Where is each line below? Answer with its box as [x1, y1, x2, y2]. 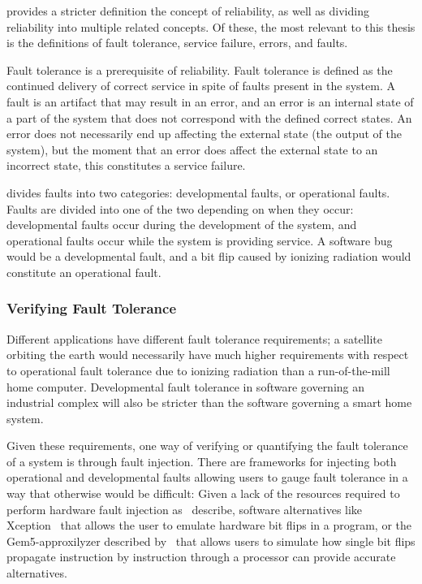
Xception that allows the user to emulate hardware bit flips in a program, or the [6, 517, 412, 534]
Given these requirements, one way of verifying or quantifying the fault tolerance [6, 437, 408, 454]
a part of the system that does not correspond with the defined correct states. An [6, 109, 412, 126]
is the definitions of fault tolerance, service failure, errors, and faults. [6, 34, 348, 51]
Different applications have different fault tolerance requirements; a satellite [6, 330, 382, 347]
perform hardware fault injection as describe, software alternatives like [6, 500, 363, 517]
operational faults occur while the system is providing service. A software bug [6, 231, 393, 249]
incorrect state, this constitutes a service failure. [6, 157, 246, 174]
